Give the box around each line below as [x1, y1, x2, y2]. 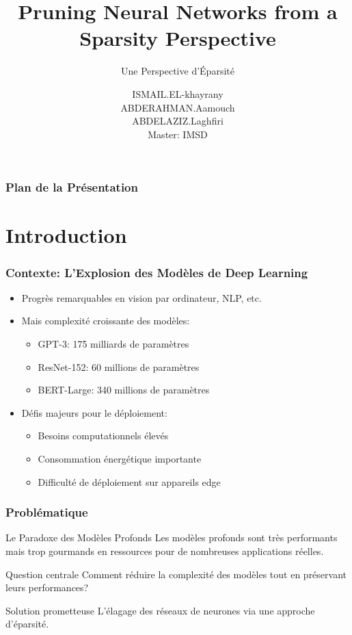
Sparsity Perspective [79, 24, 276, 52]
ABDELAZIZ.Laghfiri [132, 114, 224, 128]
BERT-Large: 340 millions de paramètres [38, 383, 210, 397]
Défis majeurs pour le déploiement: [21, 405, 167, 419]
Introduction [5, 221, 127, 249]
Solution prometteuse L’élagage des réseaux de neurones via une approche [5, 603, 315, 617]
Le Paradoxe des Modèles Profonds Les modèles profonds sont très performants [5, 530, 338, 545]
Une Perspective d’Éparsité [121, 64, 234, 78]
